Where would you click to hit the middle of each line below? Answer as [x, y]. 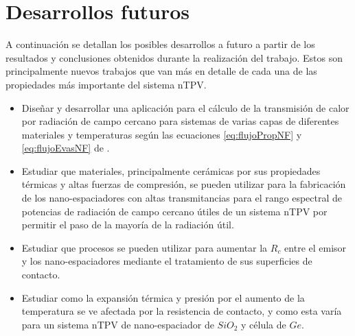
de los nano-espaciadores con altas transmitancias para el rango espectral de [182, 198]
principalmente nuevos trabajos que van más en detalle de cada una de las [161, 71]
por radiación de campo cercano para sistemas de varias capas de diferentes [180, 121]
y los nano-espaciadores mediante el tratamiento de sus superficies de [167, 261]
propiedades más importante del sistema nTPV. [106, 84]
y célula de [264, 324]
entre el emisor [316, 247]
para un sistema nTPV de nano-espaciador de [118, 324]
